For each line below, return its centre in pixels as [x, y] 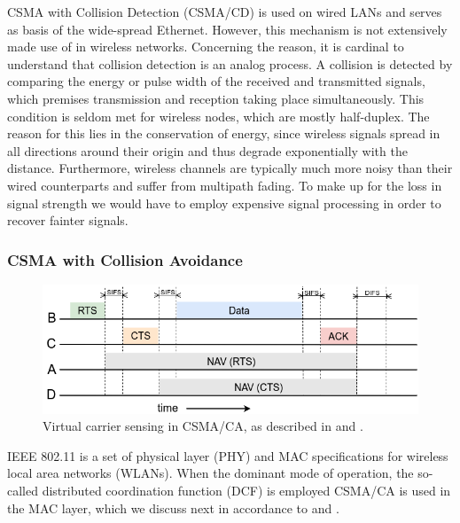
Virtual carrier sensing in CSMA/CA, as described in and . [203, 426]
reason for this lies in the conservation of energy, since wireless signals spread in [224, 133]
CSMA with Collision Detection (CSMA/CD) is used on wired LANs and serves [225, 12]
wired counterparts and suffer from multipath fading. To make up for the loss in [225, 185]
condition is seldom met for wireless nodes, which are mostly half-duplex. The [218, 116]
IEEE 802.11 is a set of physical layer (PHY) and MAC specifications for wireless [228, 455]
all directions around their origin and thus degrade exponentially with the [207, 150]
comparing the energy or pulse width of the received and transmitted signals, [216, 81]
